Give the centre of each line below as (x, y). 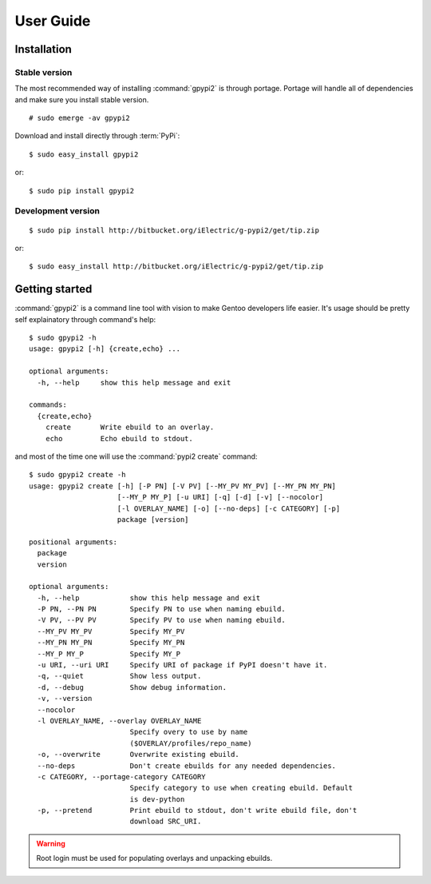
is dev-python (157, 799)
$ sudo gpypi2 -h (63, 338)
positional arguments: (73, 542)
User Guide (53, 21)
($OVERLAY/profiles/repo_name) (191, 743)
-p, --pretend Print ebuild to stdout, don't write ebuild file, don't (197, 810)
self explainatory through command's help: (85, 319)
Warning (51, 843)
